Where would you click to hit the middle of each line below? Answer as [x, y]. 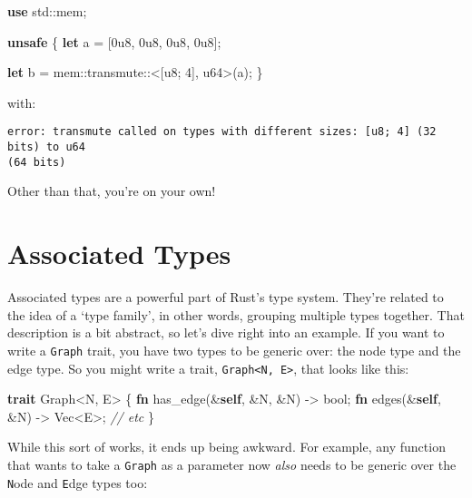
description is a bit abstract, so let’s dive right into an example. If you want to [226, 332]
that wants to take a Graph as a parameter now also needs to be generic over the [232, 464]
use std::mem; [47, 11]
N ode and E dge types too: [78, 482]
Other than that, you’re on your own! [112, 191]
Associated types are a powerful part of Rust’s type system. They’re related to [226, 297]
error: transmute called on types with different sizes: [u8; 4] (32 [222, 132]
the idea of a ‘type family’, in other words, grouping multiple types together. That [236, 314]
